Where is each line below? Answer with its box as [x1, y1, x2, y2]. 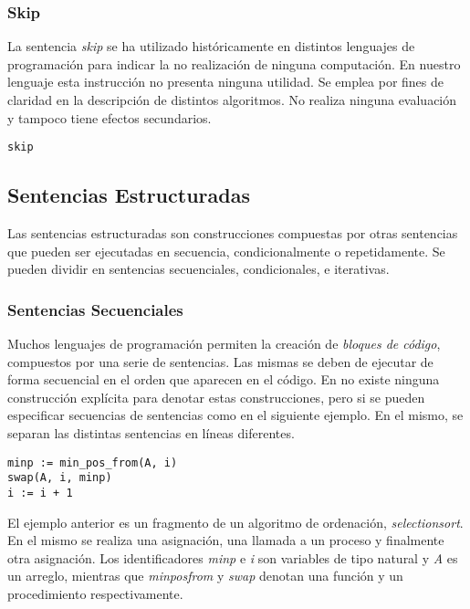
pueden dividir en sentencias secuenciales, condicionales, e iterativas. [7, 259, 390, 278]
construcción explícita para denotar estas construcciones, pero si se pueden [7, 387, 425, 406]
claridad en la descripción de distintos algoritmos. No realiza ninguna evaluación [7, 90, 457, 109]
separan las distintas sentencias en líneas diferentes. [7, 424, 295, 443]
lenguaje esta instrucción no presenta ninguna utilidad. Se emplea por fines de [7, 72, 444, 91]
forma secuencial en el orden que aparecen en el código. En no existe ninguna [7, 370, 440, 389]
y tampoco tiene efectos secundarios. [7, 108, 212, 127]
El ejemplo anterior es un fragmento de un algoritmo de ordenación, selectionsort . [7, 512, 464, 531]
